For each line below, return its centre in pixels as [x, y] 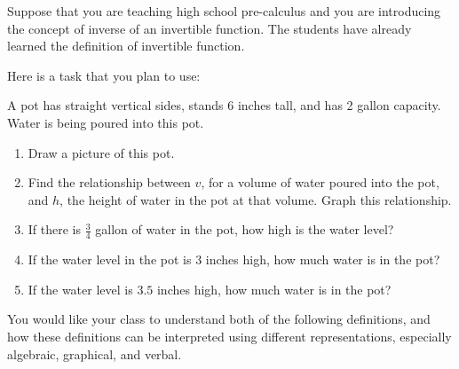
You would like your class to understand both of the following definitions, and [219, 319]
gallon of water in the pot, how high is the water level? [245, 229]
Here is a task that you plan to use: [104, 75]
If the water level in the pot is [110, 259]
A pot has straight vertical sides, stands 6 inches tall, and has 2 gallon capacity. [224, 105]
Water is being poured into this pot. [106, 122]
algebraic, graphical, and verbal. [95, 353]
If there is [55, 229]
